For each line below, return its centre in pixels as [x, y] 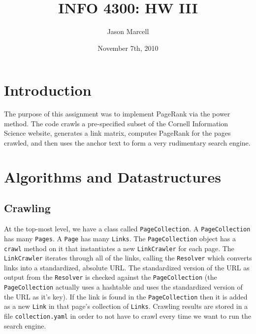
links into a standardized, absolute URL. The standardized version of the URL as [127, 267]
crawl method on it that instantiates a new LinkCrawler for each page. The [119, 248]
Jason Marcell [128, 31]
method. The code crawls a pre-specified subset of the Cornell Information [116, 123]
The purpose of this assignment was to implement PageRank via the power [117, 114]
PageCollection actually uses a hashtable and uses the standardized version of [123, 287]
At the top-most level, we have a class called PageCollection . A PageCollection [127, 229]
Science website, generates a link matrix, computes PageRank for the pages [117, 133]
